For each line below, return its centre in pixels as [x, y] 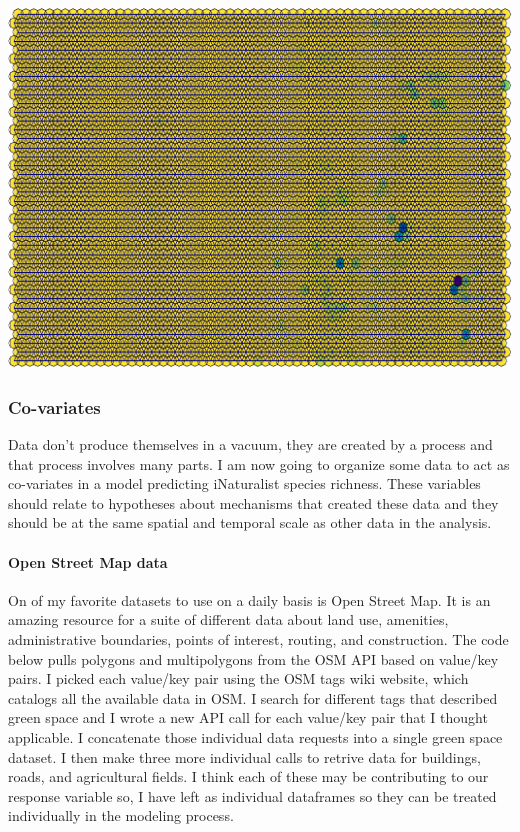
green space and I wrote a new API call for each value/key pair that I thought [248, 717]
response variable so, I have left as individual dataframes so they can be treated [252, 795]
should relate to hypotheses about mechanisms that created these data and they [253, 502]
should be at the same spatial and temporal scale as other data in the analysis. [250, 522]
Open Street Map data [88, 561]
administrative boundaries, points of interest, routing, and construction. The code [258, 639]
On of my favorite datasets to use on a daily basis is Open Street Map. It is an [249, 599]
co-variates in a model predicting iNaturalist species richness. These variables [244, 483]
